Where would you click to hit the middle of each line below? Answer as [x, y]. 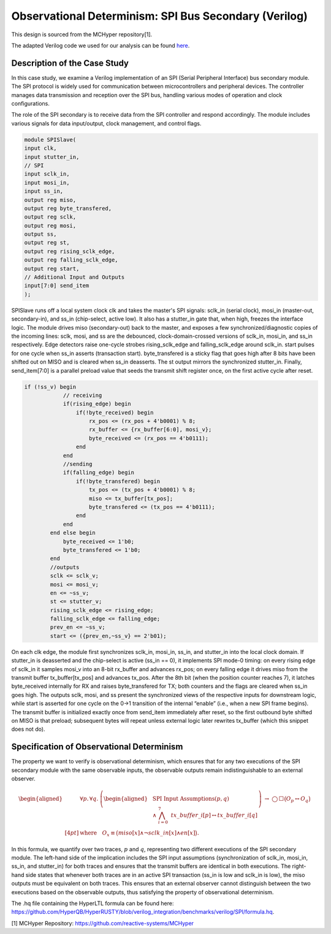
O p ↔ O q [297, 800]
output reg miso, [50, 200]
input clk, [40, 148]
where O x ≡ [98, 834]
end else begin [73, 533]
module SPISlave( [50, 139]
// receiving [82, 395]
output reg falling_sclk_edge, [71, 260]
